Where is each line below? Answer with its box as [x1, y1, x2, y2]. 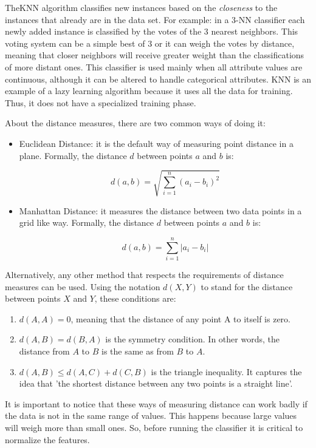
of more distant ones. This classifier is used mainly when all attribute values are [5, 60, 303, 73]
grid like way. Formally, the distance [19, 216, 154, 229]
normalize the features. [5, 433, 90, 446]
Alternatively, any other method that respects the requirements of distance [5, 268, 284, 280]
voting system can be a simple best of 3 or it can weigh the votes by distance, [5, 36, 295, 49]
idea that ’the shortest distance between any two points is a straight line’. [19, 377, 293, 390]
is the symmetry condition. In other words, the [105, 333, 280, 345]
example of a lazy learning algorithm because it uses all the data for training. [5, 84, 293, 97]
